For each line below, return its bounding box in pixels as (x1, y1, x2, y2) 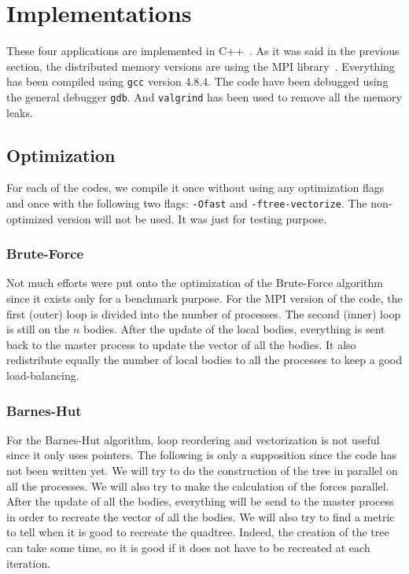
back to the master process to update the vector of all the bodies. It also (6, 336, 356, 352)
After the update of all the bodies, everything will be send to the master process (6, 493, 394, 510)
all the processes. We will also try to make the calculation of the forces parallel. (6, 477, 389, 494)
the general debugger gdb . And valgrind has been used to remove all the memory (6, 88, 402, 105)
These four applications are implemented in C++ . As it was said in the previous (6, 42, 400, 59)
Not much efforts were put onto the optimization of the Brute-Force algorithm (6, 274, 383, 291)
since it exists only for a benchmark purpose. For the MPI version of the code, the (6, 290, 403, 307)
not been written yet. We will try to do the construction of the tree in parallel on (6, 462, 398, 479)
